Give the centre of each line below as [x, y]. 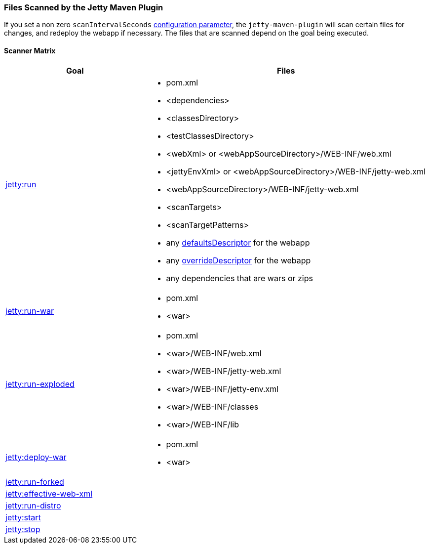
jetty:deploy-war [36, 457]
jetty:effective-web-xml [49, 493]
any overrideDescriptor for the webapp [238, 260]
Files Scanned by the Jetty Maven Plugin [84, 7]
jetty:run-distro [33, 505]
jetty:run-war [30, 311]
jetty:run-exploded [40, 384]
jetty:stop [23, 529]
